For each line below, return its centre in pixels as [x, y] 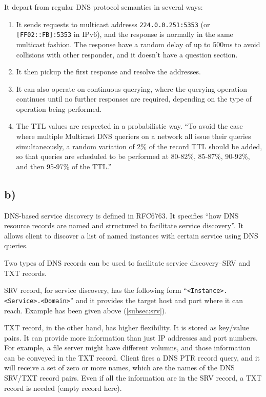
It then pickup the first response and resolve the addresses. [108, 72]
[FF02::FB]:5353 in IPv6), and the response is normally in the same [125, 34]
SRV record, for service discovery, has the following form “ [96, 290]
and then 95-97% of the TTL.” [64, 166]
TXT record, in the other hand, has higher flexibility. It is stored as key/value [127, 327]
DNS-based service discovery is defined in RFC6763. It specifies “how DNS [121, 215]
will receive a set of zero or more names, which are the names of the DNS [119, 368]
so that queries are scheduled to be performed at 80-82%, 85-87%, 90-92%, [133, 156]
